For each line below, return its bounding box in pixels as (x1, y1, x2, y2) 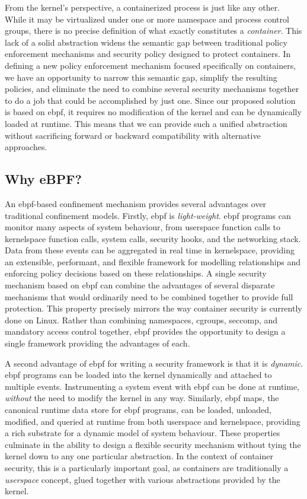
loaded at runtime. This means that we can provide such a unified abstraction (5, 117, 287, 129)
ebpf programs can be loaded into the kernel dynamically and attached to (5, 368, 272, 381)
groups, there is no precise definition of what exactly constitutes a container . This (5, 24, 302, 37)
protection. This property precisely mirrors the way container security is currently (5, 302, 302, 314)
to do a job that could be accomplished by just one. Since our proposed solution (5, 94, 296, 106)
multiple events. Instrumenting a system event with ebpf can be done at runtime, (5, 380, 299, 392)
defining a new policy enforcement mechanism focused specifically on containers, (5, 59, 296, 71)
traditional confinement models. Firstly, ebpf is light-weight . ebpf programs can (5, 209, 291, 221)
